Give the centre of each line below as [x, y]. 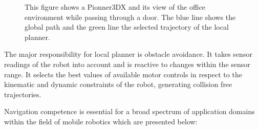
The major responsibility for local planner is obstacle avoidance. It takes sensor [128, 54]
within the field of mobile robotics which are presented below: [101, 121]
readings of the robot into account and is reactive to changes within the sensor [127, 64]
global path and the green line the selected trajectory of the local [127, 27]
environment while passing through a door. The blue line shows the [130, 17]
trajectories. [23, 94]
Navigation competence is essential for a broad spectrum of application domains [129, 111]
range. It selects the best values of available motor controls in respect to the [123, 74]
